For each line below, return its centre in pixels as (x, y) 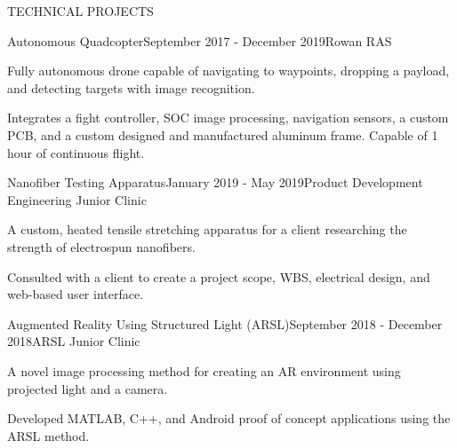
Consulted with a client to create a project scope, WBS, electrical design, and (219, 276)
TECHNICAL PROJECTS (80, 11)
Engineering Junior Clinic (77, 199)
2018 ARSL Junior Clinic (74, 341)
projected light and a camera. (88, 388)
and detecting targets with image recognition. (131, 87)
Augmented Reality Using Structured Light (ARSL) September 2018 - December (225, 323)
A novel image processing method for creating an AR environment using (204, 370)
